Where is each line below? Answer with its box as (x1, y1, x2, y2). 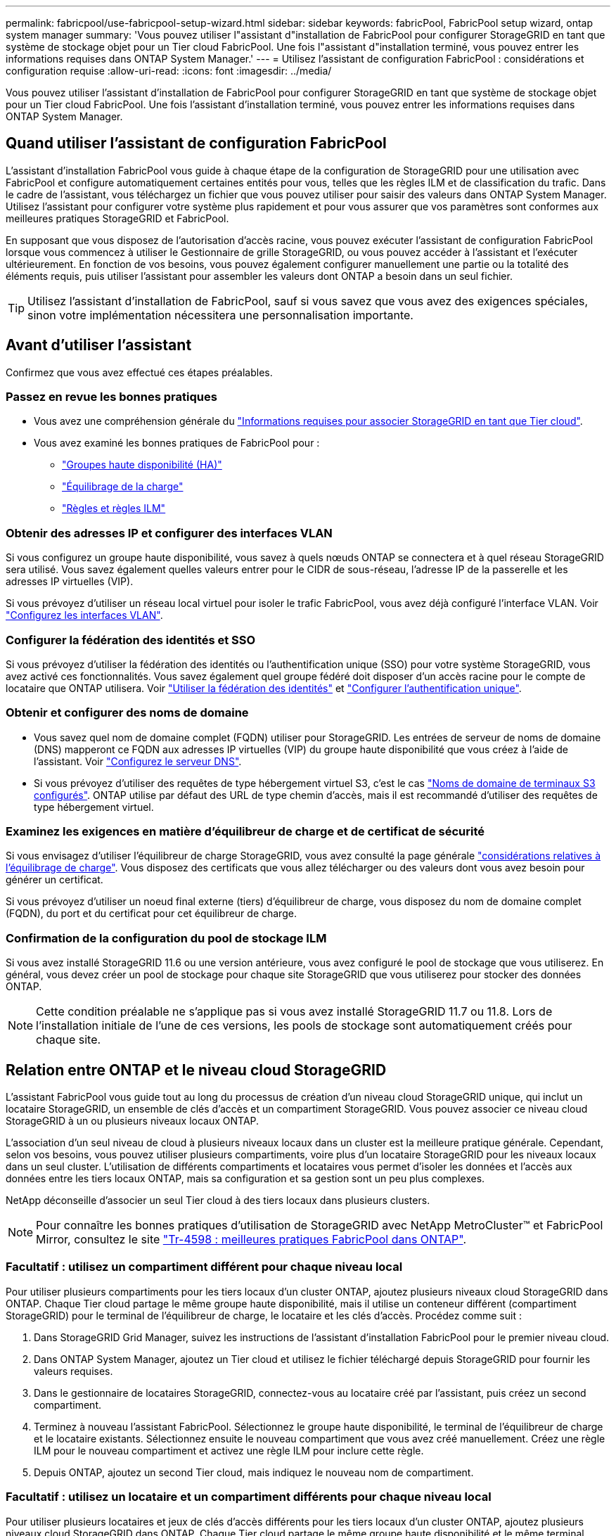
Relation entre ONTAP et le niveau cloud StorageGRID (6, 1061, 387, 1079)
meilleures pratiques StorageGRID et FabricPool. (6, 212, 229, 224)
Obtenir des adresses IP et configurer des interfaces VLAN (6, 525, 333, 540)
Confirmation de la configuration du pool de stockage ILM (6, 930, 327, 945)
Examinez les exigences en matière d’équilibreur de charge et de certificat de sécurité (6, 824, 485, 839)
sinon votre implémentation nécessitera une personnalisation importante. (27, 307, 413, 322)
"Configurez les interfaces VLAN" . (6, 609, 163, 622)
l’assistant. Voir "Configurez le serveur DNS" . (34, 755, 242, 767)
